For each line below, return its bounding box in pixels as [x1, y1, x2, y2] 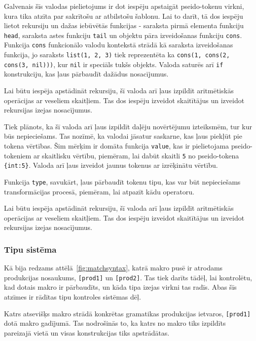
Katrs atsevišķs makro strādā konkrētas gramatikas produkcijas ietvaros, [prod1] [4, 308, 251, 318]
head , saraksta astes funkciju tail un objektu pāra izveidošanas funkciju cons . [4, 30, 242, 40]
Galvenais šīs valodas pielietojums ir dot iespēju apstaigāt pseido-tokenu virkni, [4, 1, 244, 11]
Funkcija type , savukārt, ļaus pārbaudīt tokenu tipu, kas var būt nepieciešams [4, 176, 241, 187]
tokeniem [4, 150, 32, 160]
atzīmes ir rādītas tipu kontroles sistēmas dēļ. [4, 292, 141, 302]
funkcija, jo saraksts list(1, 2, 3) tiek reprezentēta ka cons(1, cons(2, [4, 49, 230, 60]
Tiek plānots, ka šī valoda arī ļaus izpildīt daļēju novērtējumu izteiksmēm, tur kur [4, 121, 252, 131]
